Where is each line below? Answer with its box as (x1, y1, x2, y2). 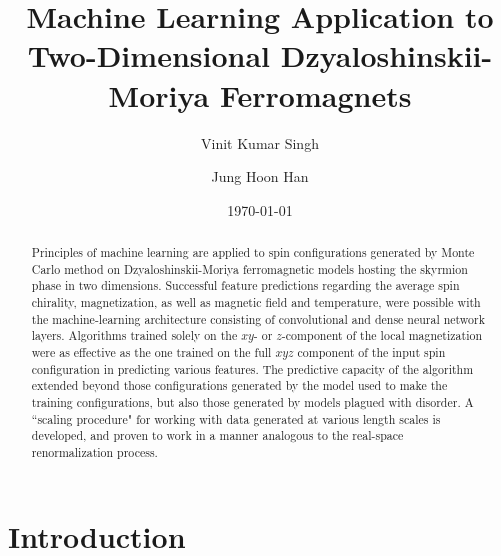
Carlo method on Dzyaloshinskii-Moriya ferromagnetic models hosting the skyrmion (31, 260, 468, 277)
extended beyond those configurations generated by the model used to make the (31, 377, 448, 394)
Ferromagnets (219, 74, 412, 115)
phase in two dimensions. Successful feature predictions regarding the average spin (31, 277, 460, 294)
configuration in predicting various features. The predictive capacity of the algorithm (31, 360, 474, 377)
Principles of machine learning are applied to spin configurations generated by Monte (31, 244, 475, 261)
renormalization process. (31, 443, 158, 460)
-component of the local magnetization (281, 327, 482, 344)
